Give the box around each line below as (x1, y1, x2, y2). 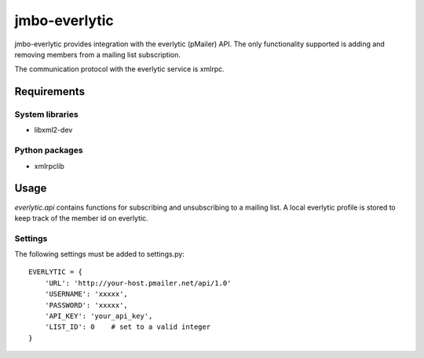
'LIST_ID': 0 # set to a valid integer (44, 323, 211, 331)
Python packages (14, 145, 83, 156)
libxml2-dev (34, 126, 73, 135)
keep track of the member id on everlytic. (14, 213, 148, 223)
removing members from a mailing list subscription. (14, 49, 181, 59)
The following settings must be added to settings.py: (14, 250, 185, 259)
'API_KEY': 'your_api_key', (44, 312, 153, 321)
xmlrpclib (34, 161, 64, 170)
